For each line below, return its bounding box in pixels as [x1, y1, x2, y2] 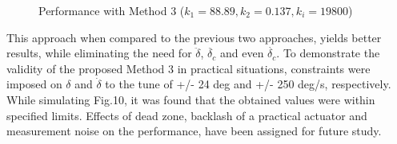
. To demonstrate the [276, 45, 380, 61]
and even [219, 45, 264, 61]
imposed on [6, 76, 62, 92]
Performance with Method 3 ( [38, 2, 185, 18]
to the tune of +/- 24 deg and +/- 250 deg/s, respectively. [105, 76, 391, 92]
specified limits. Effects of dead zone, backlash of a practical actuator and [6, 107, 367, 123]
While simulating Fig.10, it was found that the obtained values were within [6, 91, 375, 107]
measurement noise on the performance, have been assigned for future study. [6, 123, 382, 139]
